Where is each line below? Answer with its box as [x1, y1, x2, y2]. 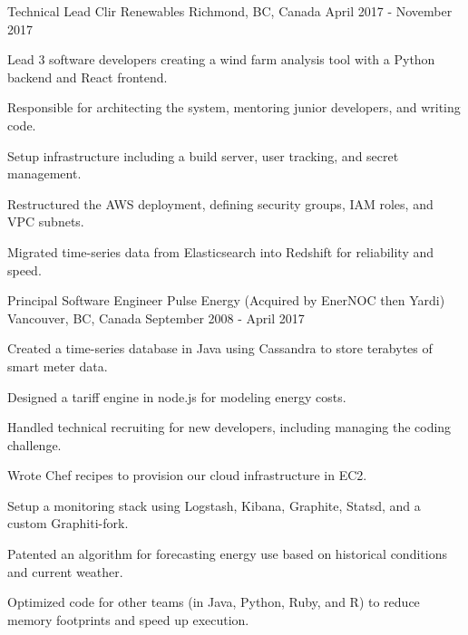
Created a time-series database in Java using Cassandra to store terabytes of [7, 339, 433, 358]
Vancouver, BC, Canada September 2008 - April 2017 [7, 308, 305, 327]
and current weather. [7, 562, 123, 581]
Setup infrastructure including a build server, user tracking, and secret [7, 146, 399, 165]
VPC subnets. [7, 212, 84, 231]
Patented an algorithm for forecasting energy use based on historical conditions [7, 544, 447, 563]
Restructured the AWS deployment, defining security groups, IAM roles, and [7, 194, 434, 213]
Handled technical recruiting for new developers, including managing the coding [7, 418, 452, 437]
